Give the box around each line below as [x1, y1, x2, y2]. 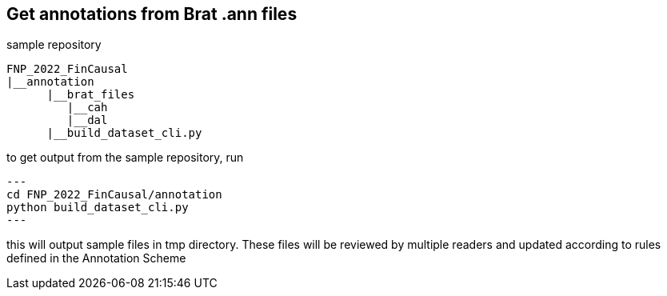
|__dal [66, 114, 108, 127]
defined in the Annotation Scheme [6, 251, 186, 266]
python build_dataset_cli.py [6, 201, 189, 214]
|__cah [66, 101, 108, 114]
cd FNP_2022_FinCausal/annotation [6, 188, 222, 202]
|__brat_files [46, 88, 135, 102]
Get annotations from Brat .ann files [6, 4, 298, 24]
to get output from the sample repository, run [6, 150, 244, 165]
